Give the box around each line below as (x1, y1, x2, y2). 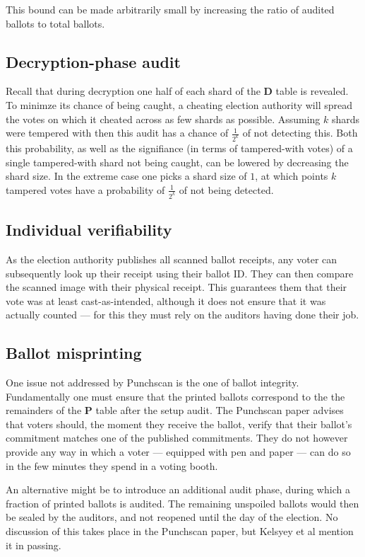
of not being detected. (179, 182, 274, 197)
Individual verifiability (6, 219, 172, 241)
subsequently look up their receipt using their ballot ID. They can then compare (6, 265, 354, 280)
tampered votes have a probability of (6, 182, 165, 197)
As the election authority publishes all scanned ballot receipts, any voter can (6, 251, 337, 266)
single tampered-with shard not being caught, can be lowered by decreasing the (6, 154, 349, 169)
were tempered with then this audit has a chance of (6, 125, 229, 140)
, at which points (255, 168, 328, 183)
